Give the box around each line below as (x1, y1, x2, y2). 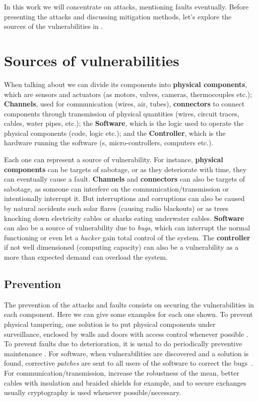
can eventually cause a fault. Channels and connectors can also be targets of (4, 174, 245, 184)
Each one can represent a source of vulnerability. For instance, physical (4, 154, 223, 165)
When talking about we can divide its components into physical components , (4, 79, 247, 89)
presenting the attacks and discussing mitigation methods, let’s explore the (4, 11, 232, 21)
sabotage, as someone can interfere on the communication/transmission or (4, 183, 229, 194)
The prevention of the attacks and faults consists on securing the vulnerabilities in (4, 299, 254, 309)
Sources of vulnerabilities (4, 50, 180, 70)
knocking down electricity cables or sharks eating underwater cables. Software (4, 212, 244, 223)
